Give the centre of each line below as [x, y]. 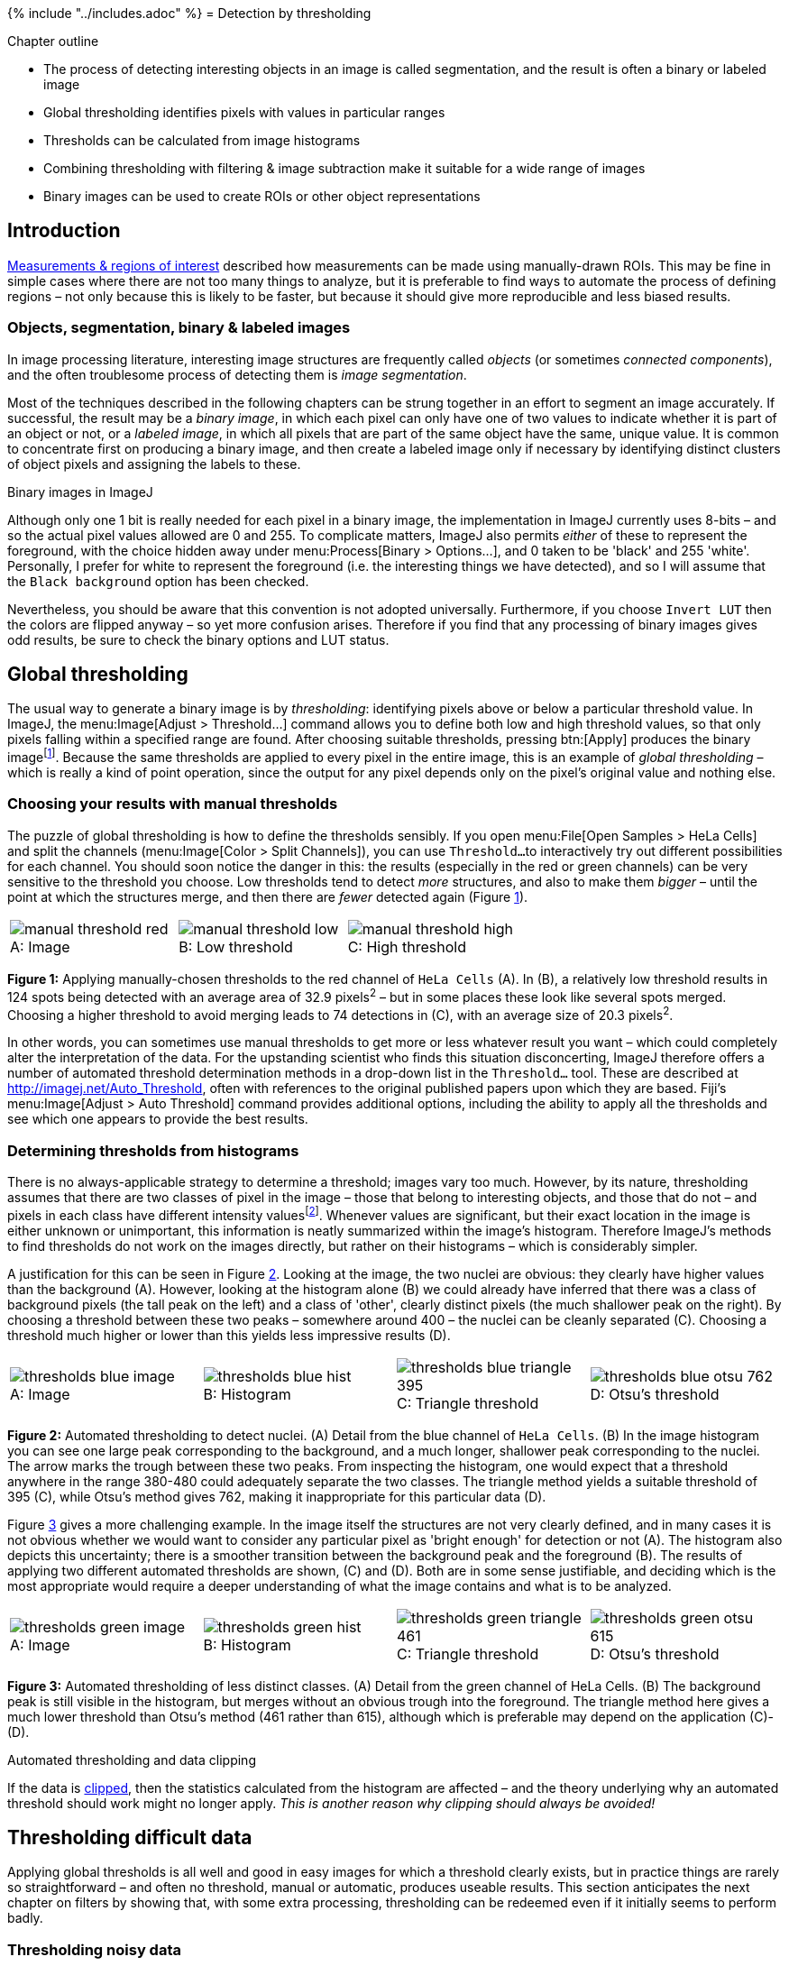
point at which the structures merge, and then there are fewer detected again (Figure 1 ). [268, 896]
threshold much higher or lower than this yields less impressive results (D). [229, 1335]
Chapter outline [53, 41]
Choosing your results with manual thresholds [173, 804]
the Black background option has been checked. [158, 581]
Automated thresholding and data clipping [132, 1759]
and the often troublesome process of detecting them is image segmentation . [237, 374]
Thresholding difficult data [130, 1837]
